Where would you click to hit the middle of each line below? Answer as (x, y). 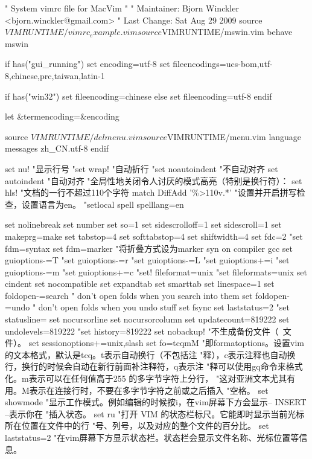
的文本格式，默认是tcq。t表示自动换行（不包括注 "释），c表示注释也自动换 (150, 354)
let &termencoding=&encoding (62, 116)
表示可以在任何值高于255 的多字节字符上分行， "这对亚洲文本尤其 (158, 378)
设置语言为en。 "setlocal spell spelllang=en (103, 204)
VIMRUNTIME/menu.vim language (234, 136)
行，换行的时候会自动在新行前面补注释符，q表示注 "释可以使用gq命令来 (145, 366)
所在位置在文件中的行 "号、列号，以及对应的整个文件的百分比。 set (137, 425)
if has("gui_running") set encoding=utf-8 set (88, 64)
